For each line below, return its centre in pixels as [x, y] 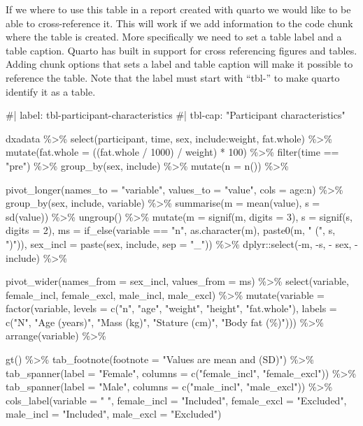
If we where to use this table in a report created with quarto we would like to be [178, 9]
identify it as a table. [51, 91]
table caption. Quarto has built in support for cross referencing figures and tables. [181, 50]
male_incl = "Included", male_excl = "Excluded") [114, 414]
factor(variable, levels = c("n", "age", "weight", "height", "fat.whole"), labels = [171, 308]
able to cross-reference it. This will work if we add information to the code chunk [179, 23]
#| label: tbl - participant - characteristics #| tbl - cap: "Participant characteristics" [176, 115]
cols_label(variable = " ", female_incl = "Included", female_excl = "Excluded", [176, 400]
